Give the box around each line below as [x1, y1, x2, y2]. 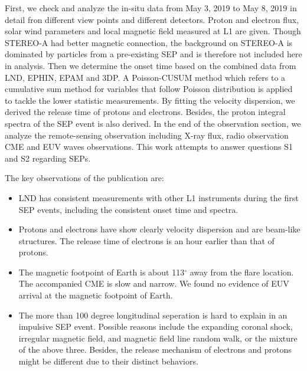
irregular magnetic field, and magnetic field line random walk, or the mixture [18, 331, 298, 344]
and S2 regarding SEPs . [5, 152, 91, 164]
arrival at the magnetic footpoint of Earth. [18, 289, 173, 301]
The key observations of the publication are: [5, 172, 164, 184]
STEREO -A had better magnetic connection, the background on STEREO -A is [5, 36, 293, 48]
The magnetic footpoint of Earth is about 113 [18, 265, 185, 278]
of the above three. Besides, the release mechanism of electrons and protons [18, 343, 292, 356]
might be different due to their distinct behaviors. [18, 355, 198, 367]
